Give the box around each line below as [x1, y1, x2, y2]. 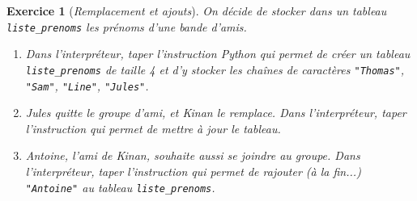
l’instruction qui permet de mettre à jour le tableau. [25, 119, 281, 136]
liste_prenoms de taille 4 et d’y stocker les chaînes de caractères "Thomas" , [25, 61, 405, 77]
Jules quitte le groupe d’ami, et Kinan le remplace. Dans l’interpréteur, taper [25, 104, 406, 121]
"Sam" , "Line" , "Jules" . [25, 77, 149, 94]
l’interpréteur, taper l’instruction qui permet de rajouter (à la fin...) [25, 162, 361, 179]
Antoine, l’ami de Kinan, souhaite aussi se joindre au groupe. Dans [25, 147, 360, 164]
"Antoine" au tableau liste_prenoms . [25, 178, 215, 195]
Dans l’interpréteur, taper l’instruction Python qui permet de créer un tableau [25, 45, 411, 62]
